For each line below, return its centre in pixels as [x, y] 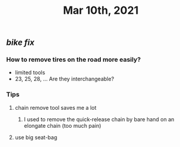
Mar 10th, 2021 [101, 10]
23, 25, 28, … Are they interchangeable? [64, 79]
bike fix [20, 43]
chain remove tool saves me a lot [56, 107]
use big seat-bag [36, 137]
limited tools [30, 73]
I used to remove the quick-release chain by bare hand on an [99, 119]
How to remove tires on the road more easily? [73, 59]
